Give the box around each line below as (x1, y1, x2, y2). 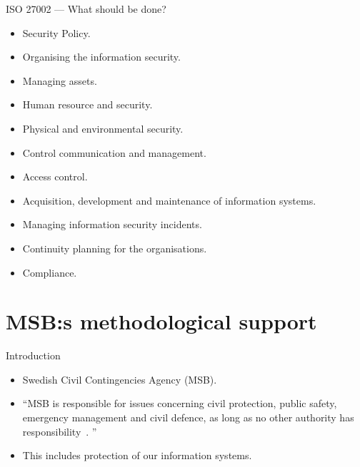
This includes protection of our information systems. (22, 448, 252, 463)
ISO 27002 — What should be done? (6, 1, 166, 16)
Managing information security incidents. (22, 217, 202, 232)
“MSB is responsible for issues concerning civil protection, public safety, (22, 396, 337, 411)
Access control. (22, 169, 88, 184)
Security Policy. (22, 25, 91, 40)
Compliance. (22, 265, 77, 279)
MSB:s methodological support (6, 307, 317, 336)
